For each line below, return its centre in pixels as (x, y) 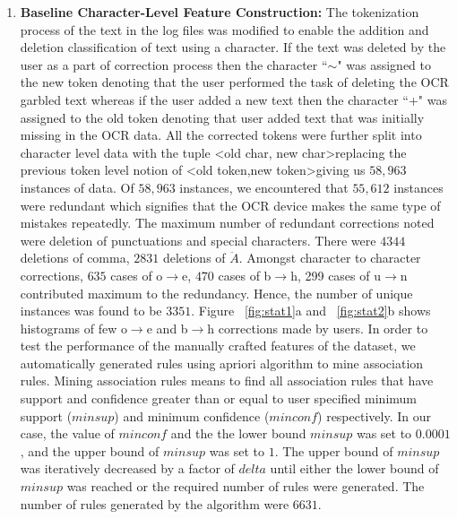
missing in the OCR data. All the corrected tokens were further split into (221, 135)
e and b (167, 328)
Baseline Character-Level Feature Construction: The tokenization (220, 12)
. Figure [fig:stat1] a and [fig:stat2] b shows (311, 311)
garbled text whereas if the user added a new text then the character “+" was (233, 99)
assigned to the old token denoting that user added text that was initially (222, 117)
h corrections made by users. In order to (318, 328)
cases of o (137, 275)
